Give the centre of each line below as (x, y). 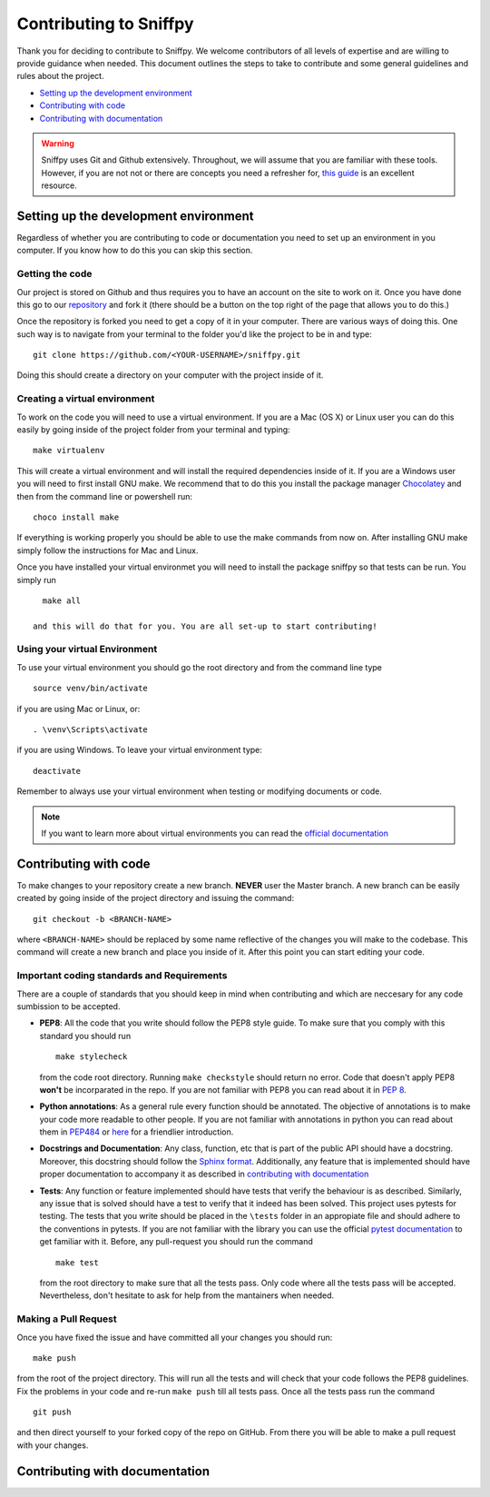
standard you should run (85, 1036)
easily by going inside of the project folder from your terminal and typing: (153, 429)
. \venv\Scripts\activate (91, 729)
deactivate (57, 771)
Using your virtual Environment (87, 649)
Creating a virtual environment (86, 399)
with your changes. (53, 1445)
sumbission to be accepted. (69, 1006)
